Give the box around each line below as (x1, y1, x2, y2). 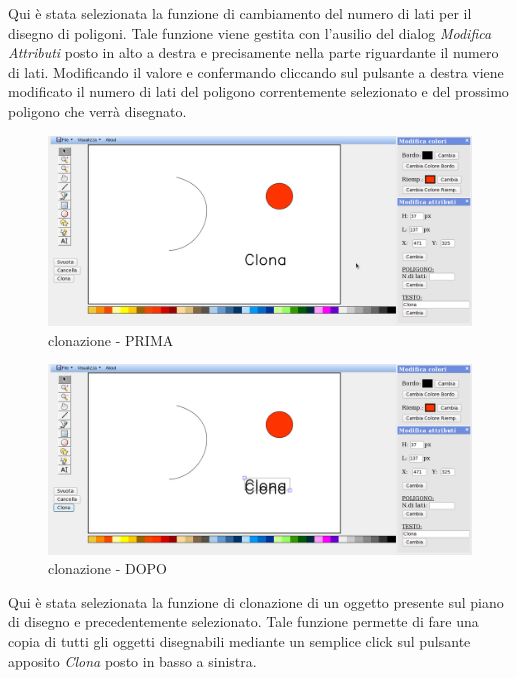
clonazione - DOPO (48, 558, 167, 579)
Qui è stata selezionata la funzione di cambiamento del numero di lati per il (8, 3, 472, 23)
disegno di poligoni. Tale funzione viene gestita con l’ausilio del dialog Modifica (8, 22, 492, 43)
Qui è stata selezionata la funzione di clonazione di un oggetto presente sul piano (8, 591, 504, 612)
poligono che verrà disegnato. (8, 100, 187, 121)
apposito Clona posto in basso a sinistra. (8, 650, 257, 671)
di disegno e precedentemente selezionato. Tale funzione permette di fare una (8, 611, 479, 632)
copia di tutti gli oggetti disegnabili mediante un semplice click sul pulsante (8, 631, 471, 652)
